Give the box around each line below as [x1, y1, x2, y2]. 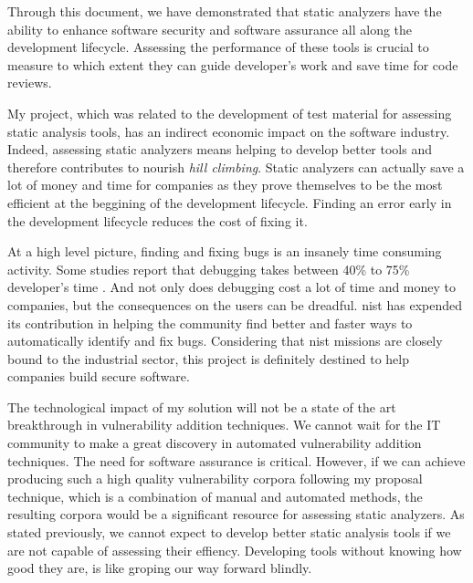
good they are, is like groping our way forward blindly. [7, 558, 312, 578]
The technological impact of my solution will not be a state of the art [7, 397, 396, 416]
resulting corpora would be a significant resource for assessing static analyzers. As [7, 505, 465, 524]
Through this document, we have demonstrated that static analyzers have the [7, 2, 442, 20]
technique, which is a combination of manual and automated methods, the [7, 486, 423, 505]
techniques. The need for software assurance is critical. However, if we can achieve [7, 451, 466, 470]
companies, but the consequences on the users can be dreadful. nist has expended [7, 295, 463, 314]
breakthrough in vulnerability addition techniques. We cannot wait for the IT [7, 415, 441, 434]
